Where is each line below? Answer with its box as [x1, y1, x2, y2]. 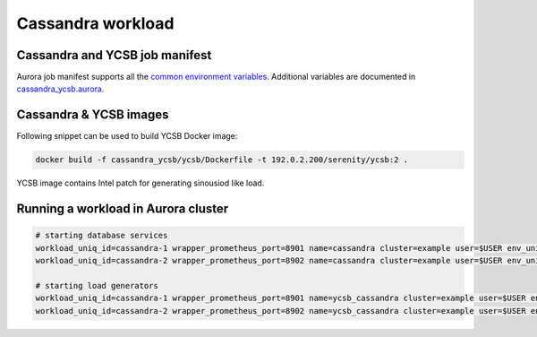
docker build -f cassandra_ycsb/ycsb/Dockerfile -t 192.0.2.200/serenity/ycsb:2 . [35, 155, 409, 165]
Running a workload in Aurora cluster [16, 202, 229, 217]
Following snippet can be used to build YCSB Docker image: [16, 131, 238, 142]
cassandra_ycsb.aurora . [16, 83, 105, 94]
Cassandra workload [16, 13, 175, 33]
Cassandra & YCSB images [16, 108, 169, 123]
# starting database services [35, 230, 168, 241]
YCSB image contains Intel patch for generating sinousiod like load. [16, 177, 265, 188]
